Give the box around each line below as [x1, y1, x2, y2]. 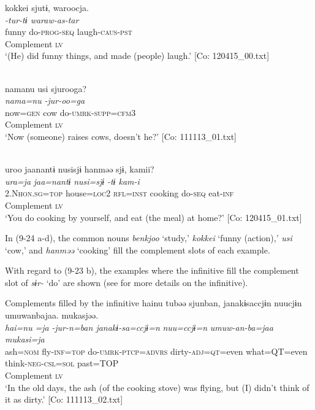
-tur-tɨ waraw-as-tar [5, 13, 79, 26]
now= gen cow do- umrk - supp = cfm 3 [5, 106, 136, 118]
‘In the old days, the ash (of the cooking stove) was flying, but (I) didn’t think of [5, 381, 309, 393]
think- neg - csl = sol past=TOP [5, 357, 119, 369]
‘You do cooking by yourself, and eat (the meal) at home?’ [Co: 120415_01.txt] [5, 211, 302, 223]
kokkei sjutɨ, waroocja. [5, 1, 89, 14]
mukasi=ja [5, 333, 45, 346]
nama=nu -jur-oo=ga [5, 94, 85, 107]
